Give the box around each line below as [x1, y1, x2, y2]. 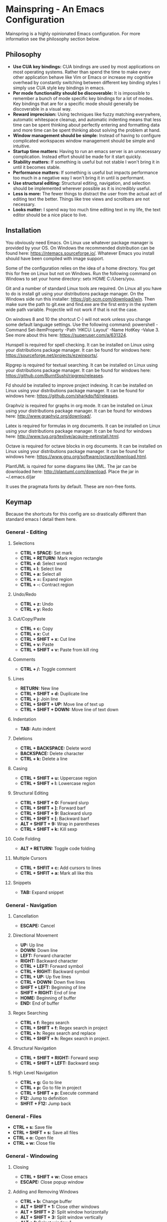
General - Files [5, 1113, 42, 1120]
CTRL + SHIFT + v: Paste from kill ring [20, 646, 98, 652]
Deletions [12, 735, 33, 741]
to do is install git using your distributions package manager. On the [5, 291, 144, 297]
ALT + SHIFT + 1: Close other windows [20, 1204, 99, 1210]
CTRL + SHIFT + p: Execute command [20, 1090, 98, 1096]
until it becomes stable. [12, 164, 61, 170]
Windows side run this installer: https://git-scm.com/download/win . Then [5, 296, 155, 302]
